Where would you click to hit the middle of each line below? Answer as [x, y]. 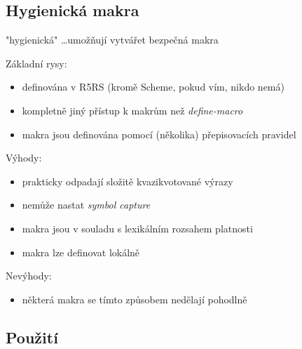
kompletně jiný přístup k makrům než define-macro [132, 110]
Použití [32, 337]
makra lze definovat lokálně [81, 252]
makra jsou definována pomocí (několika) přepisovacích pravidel [159, 134]
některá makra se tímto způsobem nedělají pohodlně [135, 299]
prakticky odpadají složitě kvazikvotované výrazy [128, 181]
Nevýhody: [29, 276]
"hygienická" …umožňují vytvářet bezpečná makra [112, 40]
